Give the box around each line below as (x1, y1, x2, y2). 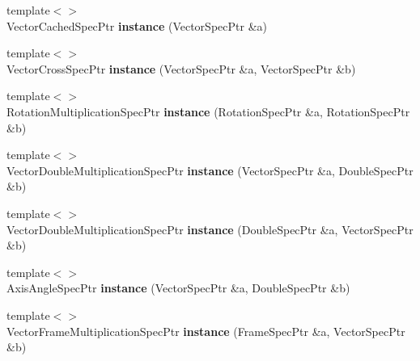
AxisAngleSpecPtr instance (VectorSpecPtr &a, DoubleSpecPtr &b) (6, 279, 350, 296)
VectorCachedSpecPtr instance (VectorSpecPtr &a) (6, 17, 267, 34)
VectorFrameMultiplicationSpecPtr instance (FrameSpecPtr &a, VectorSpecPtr (6, 322, 405, 339)
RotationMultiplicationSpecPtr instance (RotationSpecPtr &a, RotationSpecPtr (6, 103, 410, 120)
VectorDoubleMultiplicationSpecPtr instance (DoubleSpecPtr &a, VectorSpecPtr (6, 220, 414, 237)
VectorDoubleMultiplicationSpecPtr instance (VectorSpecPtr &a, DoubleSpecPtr (6, 162, 414, 178)
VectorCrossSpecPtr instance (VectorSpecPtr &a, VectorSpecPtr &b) (6, 60, 356, 77)
